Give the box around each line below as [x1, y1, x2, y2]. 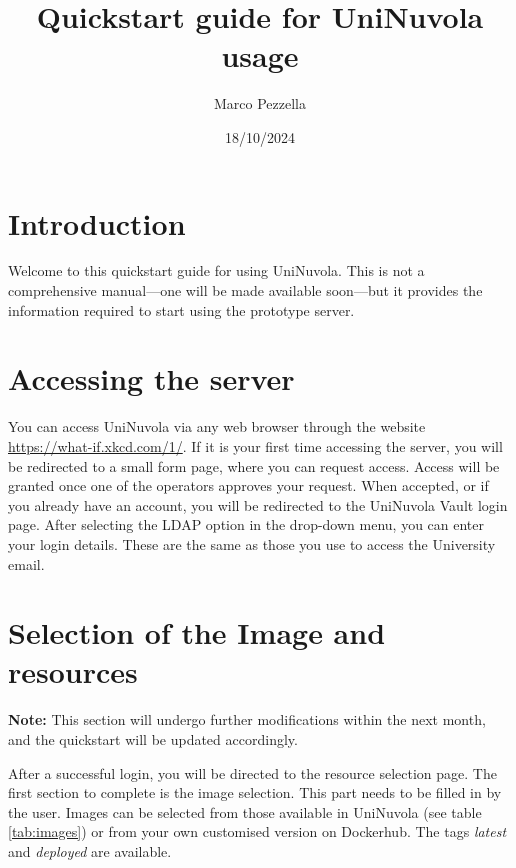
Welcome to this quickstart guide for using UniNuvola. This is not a [8, 260, 425, 281]
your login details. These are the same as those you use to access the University [8, 533, 496, 554]
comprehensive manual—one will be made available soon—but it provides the [8, 280, 483, 301]
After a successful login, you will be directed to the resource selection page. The [8, 762, 497, 783]
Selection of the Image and [8, 612, 386, 653]
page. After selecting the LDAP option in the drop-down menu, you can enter [8, 514, 484, 535]
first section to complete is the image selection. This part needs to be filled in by [8, 782, 502, 803]
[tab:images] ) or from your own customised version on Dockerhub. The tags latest [8, 821, 507, 842]
